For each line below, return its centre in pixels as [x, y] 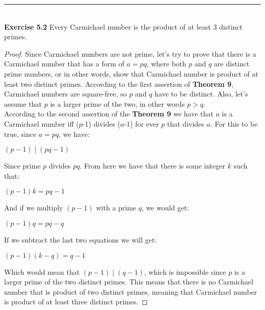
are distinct [232, 64]
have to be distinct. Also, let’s [201, 94]
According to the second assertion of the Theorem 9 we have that [109, 114]
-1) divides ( [101, 123]
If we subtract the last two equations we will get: [81, 239]
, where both [166, 64]
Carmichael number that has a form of [64, 64]
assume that [23, 103]
